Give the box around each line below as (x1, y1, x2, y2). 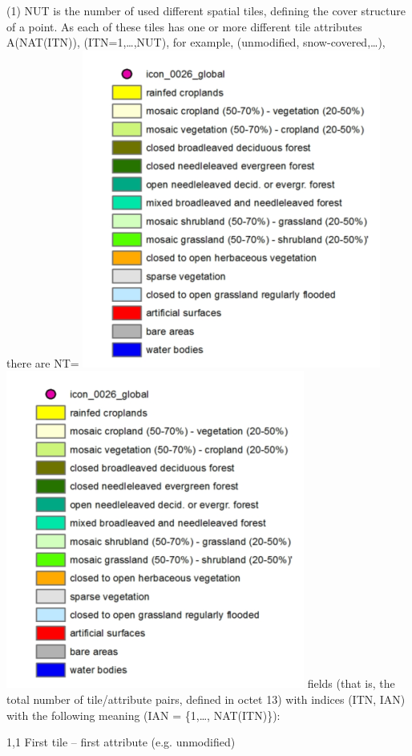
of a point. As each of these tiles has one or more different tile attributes (6, 18, 362, 35)
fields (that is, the (307, 675, 395, 692)
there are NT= (6, 354, 79, 371)
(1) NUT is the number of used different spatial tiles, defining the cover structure (6, 2, 406, 18)
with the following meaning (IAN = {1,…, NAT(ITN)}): (6, 706, 281, 723)
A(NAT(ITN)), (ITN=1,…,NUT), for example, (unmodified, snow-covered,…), (6, 34, 386, 51)
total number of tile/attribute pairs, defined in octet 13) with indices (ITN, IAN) (6, 690, 406, 707)
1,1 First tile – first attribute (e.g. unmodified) (6, 734, 236, 750)
